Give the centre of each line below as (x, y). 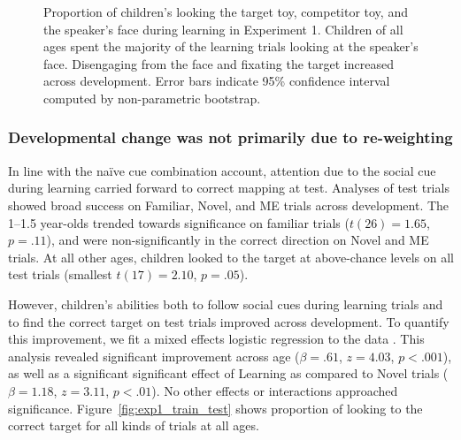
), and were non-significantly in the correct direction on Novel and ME (238, 240)
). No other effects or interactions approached (275, 390)
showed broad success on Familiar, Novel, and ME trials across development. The (229, 205)
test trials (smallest (60, 274)
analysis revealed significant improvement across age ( (154, 356)
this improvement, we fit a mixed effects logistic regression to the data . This (216, 339)
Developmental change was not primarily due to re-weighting (230, 137)
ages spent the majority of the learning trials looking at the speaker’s (231, 46)
